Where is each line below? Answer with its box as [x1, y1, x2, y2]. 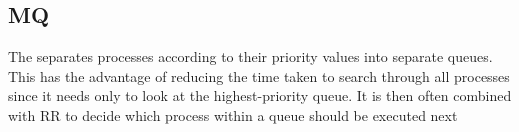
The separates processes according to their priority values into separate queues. [8, 46, 493, 67]
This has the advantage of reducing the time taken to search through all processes [8, 65, 510, 86]
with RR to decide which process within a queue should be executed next [8, 104, 458, 125]
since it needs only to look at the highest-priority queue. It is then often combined [8, 85, 512, 106]
